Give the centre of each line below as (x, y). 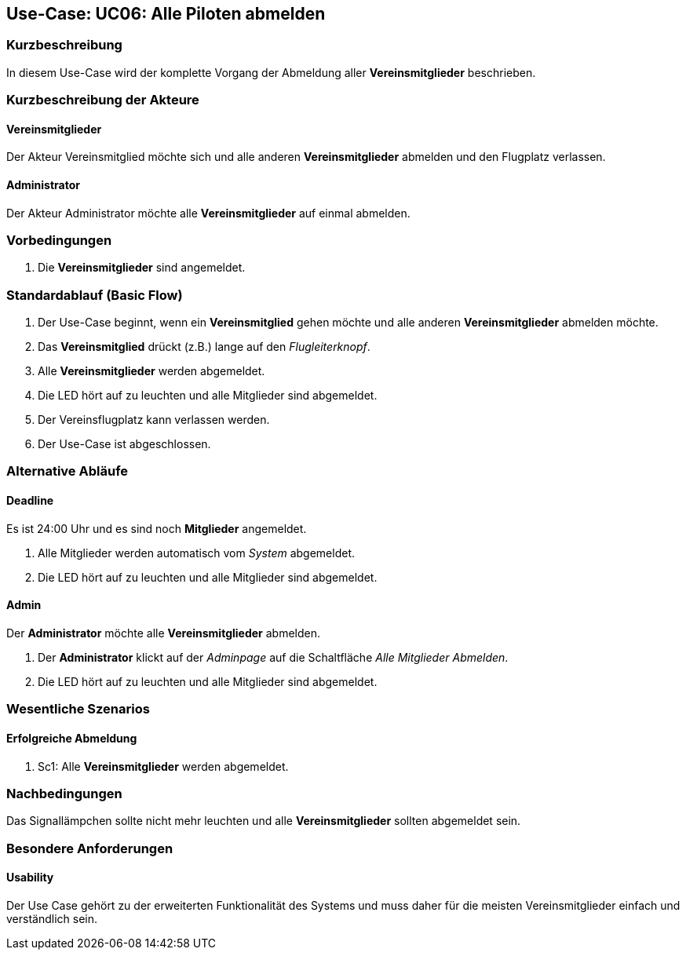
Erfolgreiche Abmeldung (72, 738)
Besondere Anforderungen (90, 848)
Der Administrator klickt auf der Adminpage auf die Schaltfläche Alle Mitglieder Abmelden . (273, 657)
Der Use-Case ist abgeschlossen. (124, 444)
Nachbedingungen (64, 793)
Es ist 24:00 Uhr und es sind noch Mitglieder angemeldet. (157, 528)
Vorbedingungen (59, 240)
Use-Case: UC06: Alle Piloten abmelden (166, 14)
